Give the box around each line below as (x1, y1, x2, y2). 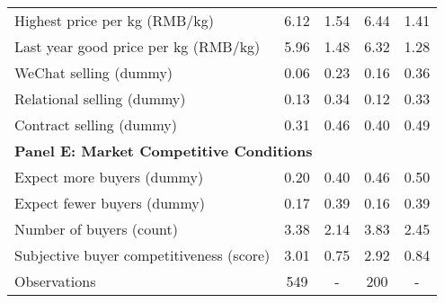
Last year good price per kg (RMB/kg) (14, 36, 261, 57)
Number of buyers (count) (14, 218, 178, 239)
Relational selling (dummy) (14, 88, 186, 109)
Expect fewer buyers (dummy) (14, 192, 205, 213)
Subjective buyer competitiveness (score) (14, 245, 271, 265)
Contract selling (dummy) (14, 114, 178, 135)
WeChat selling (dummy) (14, 62, 173, 83)
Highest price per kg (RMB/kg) (14, 10, 214, 31)
